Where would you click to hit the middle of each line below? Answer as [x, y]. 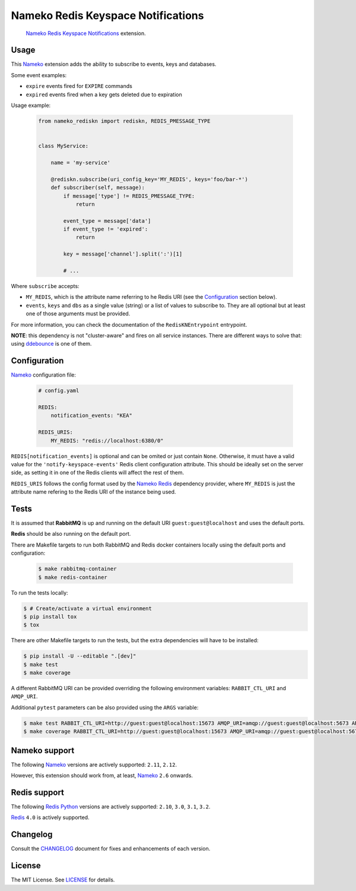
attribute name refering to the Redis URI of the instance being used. [93, 492]
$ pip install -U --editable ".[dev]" [80, 656]
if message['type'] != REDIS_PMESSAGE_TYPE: [129, 196]
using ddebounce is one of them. [51, 344]
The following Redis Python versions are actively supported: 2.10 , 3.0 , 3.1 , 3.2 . [111, 807]
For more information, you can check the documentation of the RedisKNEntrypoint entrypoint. [129, 324]
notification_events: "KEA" [92, 416]
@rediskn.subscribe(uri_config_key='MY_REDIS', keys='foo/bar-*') [150, 179]
